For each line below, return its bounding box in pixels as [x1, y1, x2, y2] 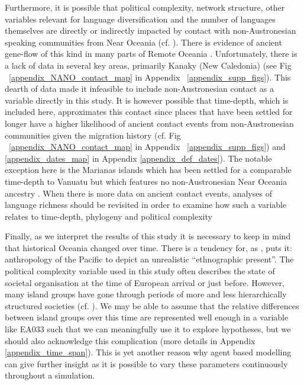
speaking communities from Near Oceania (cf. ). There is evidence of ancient [5, 36, 282, 48]
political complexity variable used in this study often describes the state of [5, 265, 275, 277]
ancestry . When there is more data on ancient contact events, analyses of [5, 187, 272, 199]
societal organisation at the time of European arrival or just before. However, [5, 276, 284, 288]
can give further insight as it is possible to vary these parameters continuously [5, 357, 288, 370]
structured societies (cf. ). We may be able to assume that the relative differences [5, 299, 299, 312]
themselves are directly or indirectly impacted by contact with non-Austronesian [5, 24, 296, 37]
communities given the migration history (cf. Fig [5, 129, 181, 141]
